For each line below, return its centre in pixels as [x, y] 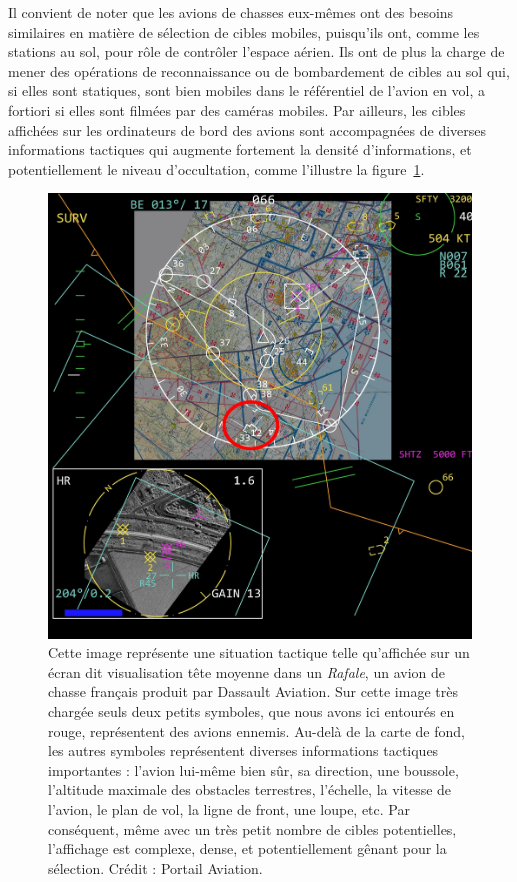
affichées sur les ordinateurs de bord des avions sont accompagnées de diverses [247, 129]
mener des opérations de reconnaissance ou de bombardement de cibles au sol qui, [259, 70]
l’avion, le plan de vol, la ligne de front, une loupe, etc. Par [229, 808]
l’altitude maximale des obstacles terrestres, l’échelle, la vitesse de [250, 789]
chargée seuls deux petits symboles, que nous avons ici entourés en [251, 711]
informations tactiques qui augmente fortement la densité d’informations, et [240, 149]
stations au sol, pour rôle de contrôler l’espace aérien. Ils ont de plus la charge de [256, 51]
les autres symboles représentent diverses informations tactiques [243, 750]
